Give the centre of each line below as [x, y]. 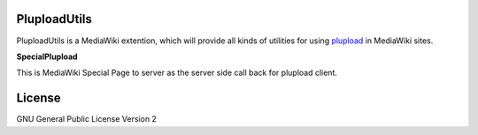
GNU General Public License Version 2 [86, 119]
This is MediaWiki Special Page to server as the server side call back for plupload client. [177, 73]
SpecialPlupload [47, 56]
